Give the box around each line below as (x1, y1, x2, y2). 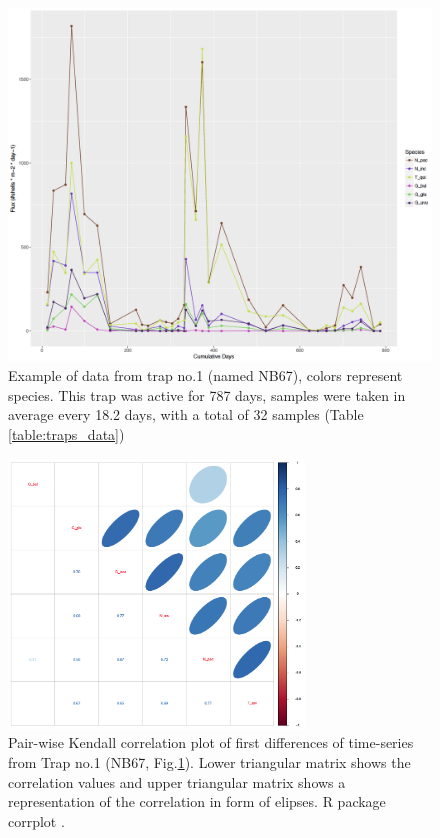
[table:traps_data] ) (8, 423, 125, 444)
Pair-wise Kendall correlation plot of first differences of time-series (8, 732, 414, 753)
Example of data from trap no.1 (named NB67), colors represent (8, 365, 403, 386)
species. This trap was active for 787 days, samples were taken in (8, 384, 406, 405)
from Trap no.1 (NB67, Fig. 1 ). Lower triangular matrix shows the (8, 752, 411, 773)
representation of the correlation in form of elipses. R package (8, 791, 386, 812)
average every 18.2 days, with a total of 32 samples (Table (8, 404, 364, 425)
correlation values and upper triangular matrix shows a (8, 771, 346, 792)
